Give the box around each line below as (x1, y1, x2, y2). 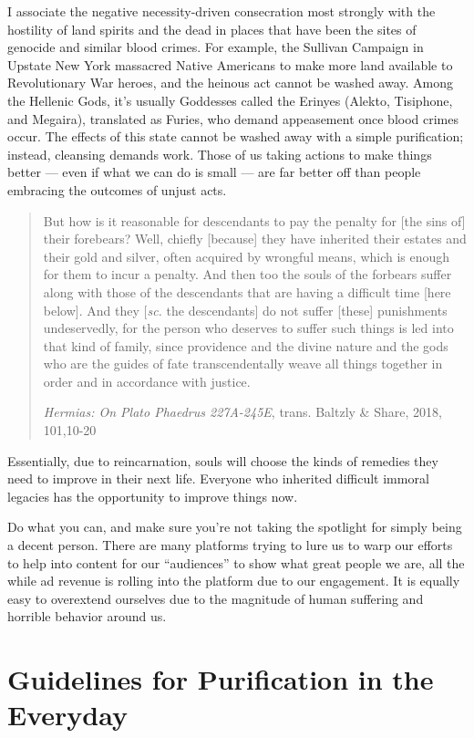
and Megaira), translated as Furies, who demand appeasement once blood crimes (7, 109, 459, 128)
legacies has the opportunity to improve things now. (7, 486, 298, 505)
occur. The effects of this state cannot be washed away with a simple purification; (7, 127, 464, 146)
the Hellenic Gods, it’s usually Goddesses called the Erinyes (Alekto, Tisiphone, (7, 90, 453, 109)
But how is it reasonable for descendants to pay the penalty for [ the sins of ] (43, 211, 466, 230)
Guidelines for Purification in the (7, 660, 434, 698)
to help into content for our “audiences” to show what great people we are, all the (7, 553, 465, 572)
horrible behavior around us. (7, 607, 167, 626)
